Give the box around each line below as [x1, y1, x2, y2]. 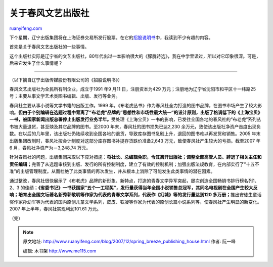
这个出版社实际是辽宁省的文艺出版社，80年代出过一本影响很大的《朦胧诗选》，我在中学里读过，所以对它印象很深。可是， [9, 53, 261, 59]
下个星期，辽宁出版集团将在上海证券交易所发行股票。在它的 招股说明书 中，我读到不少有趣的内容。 [9, 34, 213, 40]
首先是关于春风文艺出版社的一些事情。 [9, 43, 89, 50]
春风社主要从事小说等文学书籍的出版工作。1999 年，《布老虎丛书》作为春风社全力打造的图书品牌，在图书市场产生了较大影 [9, 102, 262, 108]
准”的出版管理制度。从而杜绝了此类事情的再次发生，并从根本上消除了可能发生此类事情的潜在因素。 [9, 168, 215, 174]
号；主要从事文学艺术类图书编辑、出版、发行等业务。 [9, 93, 120, 99]
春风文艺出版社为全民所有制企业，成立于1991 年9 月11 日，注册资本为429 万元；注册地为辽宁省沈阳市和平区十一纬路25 [9, 86, 256, 92]
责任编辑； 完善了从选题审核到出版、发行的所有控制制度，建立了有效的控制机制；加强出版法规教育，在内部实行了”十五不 [9, 161, 260, 167]
